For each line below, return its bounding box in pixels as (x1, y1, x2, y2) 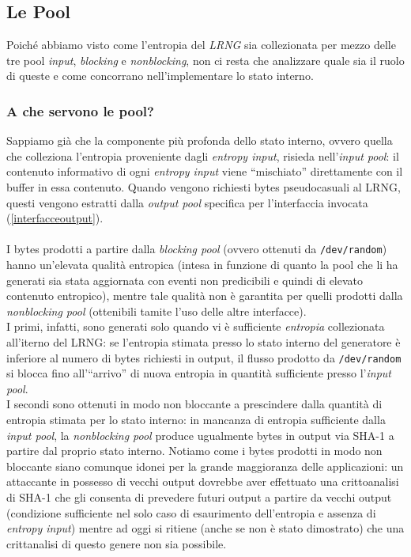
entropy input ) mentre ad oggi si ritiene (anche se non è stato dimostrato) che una (6, 520, 405, 536)
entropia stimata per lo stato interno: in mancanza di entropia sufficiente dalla (6, 411, 386, 428)
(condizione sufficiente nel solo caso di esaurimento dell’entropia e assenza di (6, 504, 376, 521)
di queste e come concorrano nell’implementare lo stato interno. (6, 67, 314, 84)
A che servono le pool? (6, 100, 154, 120)
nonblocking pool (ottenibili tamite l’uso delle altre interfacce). (6, 302, 307, 319)
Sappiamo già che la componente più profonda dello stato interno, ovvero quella (6, 132, 393, 149)
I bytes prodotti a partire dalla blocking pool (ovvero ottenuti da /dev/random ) (6, 241, 387, 257)
